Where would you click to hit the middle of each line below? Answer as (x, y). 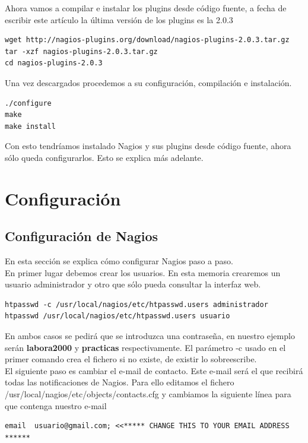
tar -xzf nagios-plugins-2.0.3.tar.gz (81, 51)
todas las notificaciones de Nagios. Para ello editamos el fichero (120, 382)
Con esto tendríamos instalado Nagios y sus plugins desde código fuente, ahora (148, 146)
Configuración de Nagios (82, 236)
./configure (28, 103)
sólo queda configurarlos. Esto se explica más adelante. (104, 157)
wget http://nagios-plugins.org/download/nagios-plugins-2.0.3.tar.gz (147, 40)
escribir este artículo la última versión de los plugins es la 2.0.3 (119, 19)
